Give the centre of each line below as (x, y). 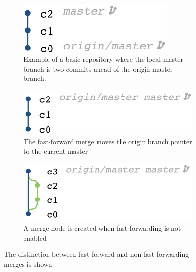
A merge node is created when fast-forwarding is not (102, 228)
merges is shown (28, 263)
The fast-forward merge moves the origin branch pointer (108, 141)
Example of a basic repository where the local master (104, 59)
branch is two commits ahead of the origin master (98, 68)
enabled (35, 237)
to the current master (56, 151)
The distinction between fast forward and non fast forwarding (97, 254)
